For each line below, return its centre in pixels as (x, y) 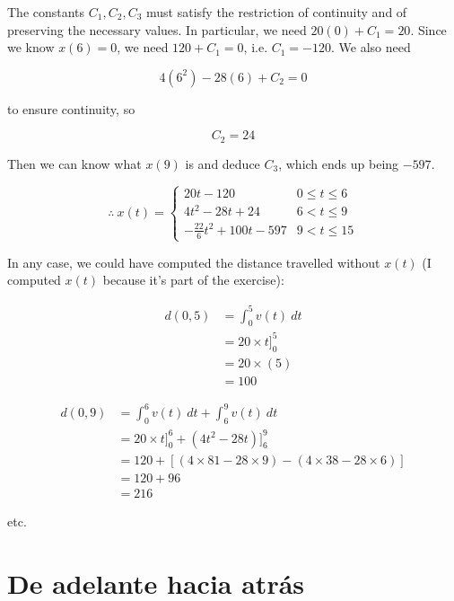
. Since (428, 29)
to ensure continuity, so (71, 108)
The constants (46, 12)
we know (31, 47)
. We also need (371, 47)
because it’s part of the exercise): (193, 280)
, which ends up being (339, 163)
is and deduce (223, 163)
